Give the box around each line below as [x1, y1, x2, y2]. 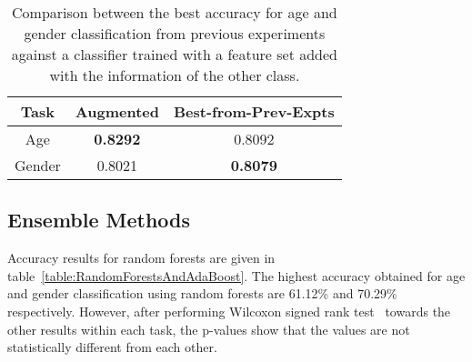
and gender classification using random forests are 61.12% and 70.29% [7, 284, 397, 303]
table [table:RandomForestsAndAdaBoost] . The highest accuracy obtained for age [7, 266, 466, 285]
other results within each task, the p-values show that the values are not [7, 319, 410, 338]
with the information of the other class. [49, 65, 300, 85]
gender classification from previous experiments [24, 23, 326, 44]
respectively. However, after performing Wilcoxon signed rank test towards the [7, 301, 451, 320]
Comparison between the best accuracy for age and [12, 2, 337, 23]
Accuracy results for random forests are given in [7, 248, 276, 267]
